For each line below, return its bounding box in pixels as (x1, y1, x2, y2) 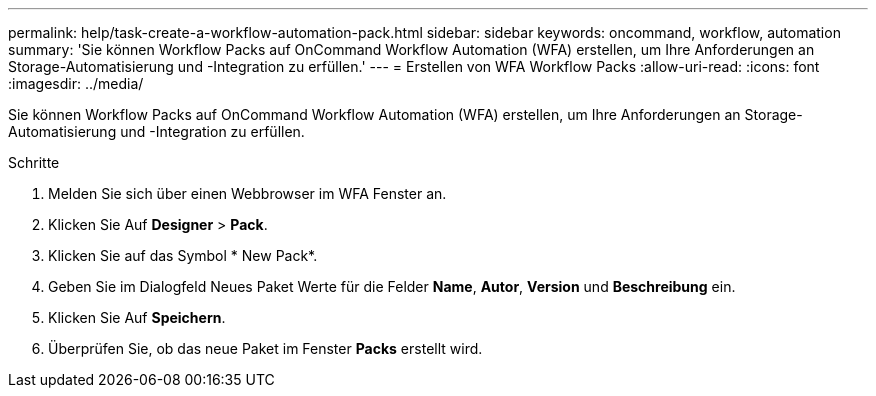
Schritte (8, 154, 60, 171)
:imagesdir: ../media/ (8, 75, 144, 92)
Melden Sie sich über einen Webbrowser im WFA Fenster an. (48, 185, 447, 202)
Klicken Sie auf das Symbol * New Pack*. (48, 247, 318, 264)
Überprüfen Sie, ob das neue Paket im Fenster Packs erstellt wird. (48, 340, 483, 357)
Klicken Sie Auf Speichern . (48, 309, 226, 326)
